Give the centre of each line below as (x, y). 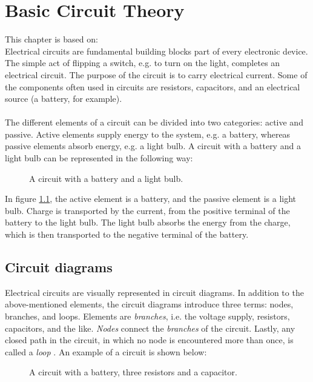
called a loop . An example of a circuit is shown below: (106, 351)
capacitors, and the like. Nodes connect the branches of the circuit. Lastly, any (150, 328)
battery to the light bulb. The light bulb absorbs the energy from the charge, (148, 222)
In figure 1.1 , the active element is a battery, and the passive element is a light (151, 199)
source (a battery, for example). (64, 99)
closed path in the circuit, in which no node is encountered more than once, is (149, 340)
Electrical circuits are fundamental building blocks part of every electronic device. (156, 51)
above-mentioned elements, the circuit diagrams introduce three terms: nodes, (149, 304)
